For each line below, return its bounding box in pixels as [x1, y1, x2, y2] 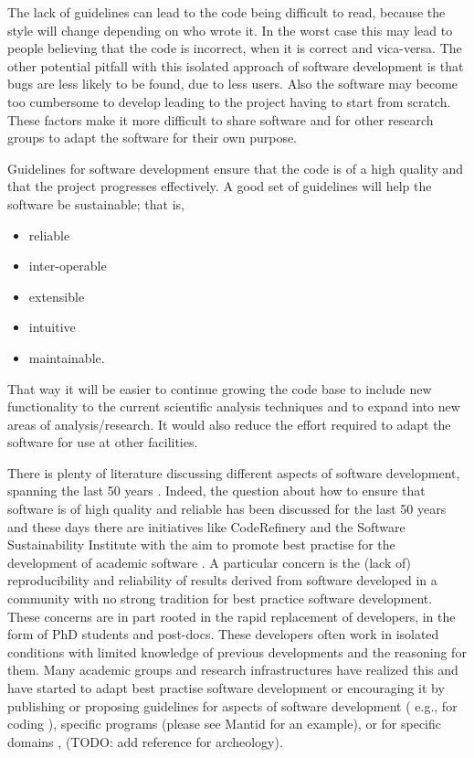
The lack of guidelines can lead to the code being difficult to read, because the [7, 3, 446, 21]
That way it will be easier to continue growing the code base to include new [7, 379, 432, 398]
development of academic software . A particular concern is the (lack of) [7, 552, 412, 571]
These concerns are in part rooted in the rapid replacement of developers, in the [7, 606, 456, 625]
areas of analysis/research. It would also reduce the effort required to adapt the [7, 414, 451, 433]
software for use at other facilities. [7, 432, 198, 452]
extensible [28, 286, 85, 305]
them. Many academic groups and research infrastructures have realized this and [7, 660, 458, 679]
